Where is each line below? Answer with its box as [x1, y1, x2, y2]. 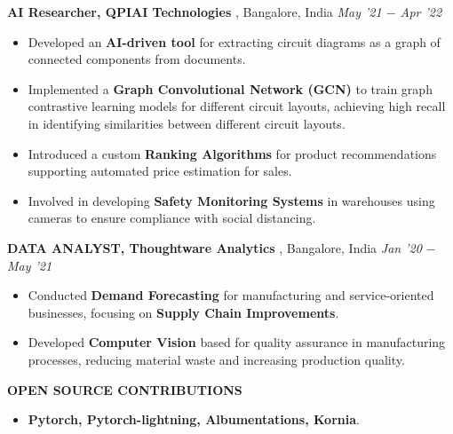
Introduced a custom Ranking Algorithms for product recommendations [28, 144, 437, 162]
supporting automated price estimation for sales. [28, 162, 292, 180]
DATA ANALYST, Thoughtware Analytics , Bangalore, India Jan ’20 [7, 238, 422, 256]
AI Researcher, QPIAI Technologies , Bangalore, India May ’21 [7, 3, 382, 20]
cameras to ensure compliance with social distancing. [28, 209, 316, 227]
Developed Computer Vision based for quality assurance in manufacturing [28, 333, 446, 351]
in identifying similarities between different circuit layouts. [28, 114, 346, 132]
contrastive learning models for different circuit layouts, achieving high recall [28, 97, 446, 115]
